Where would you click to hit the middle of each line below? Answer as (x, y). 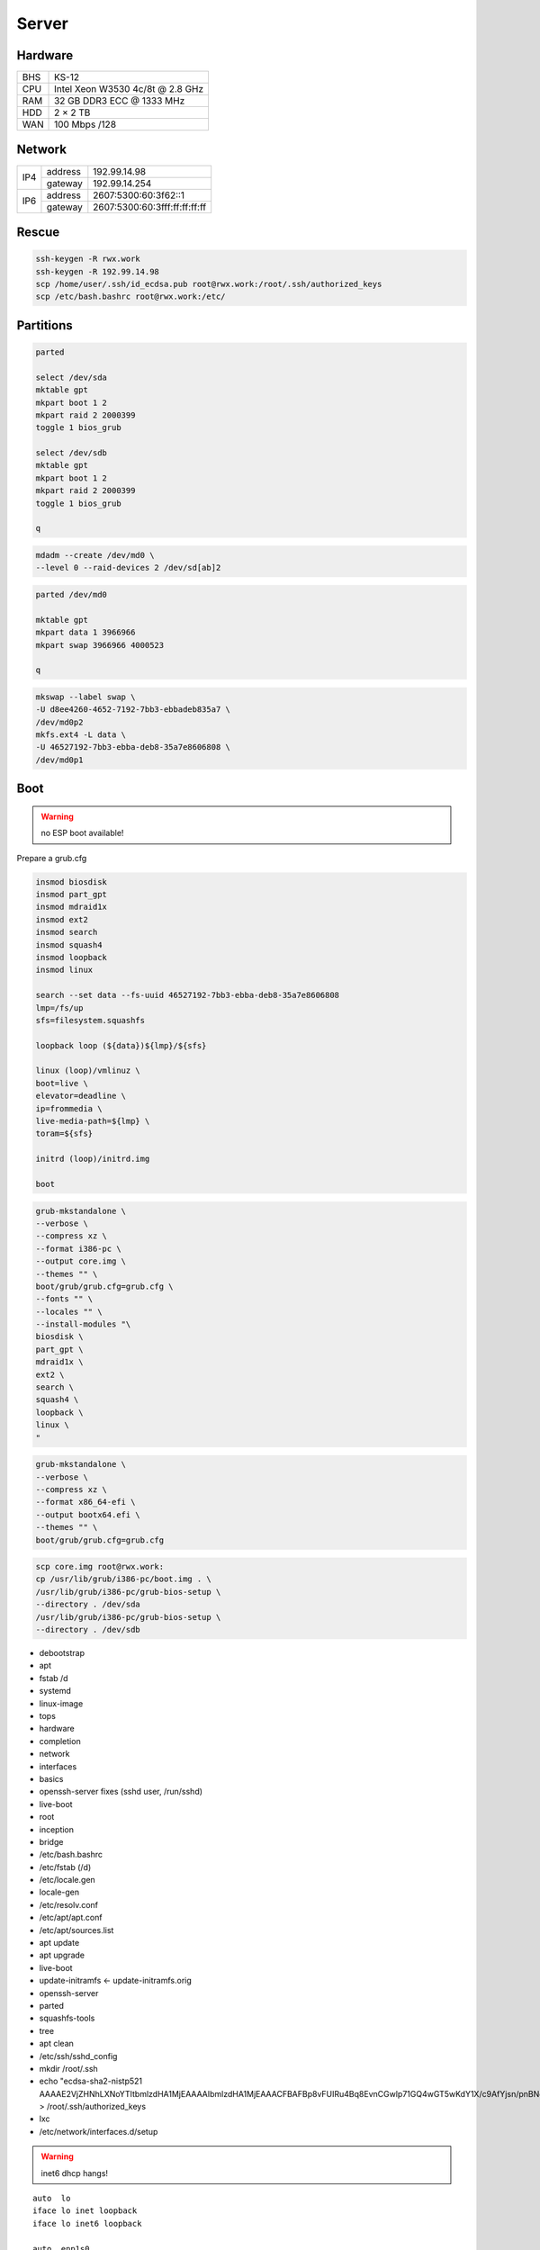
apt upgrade (62, 1955)
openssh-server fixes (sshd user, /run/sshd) (121, 1792)
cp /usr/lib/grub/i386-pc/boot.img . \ (123, 1579)
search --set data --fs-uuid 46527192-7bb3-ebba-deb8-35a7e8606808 (188, 995)
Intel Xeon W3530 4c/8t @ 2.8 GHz (129, 89)
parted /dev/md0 (72, 594)
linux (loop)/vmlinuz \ (88, 1071)
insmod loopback (72, 957)
